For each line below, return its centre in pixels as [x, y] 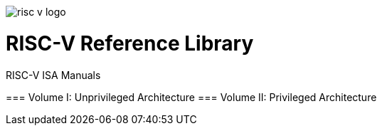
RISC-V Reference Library [130, 43]
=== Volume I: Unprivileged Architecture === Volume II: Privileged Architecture [191, 97]
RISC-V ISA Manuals [53, 75]
